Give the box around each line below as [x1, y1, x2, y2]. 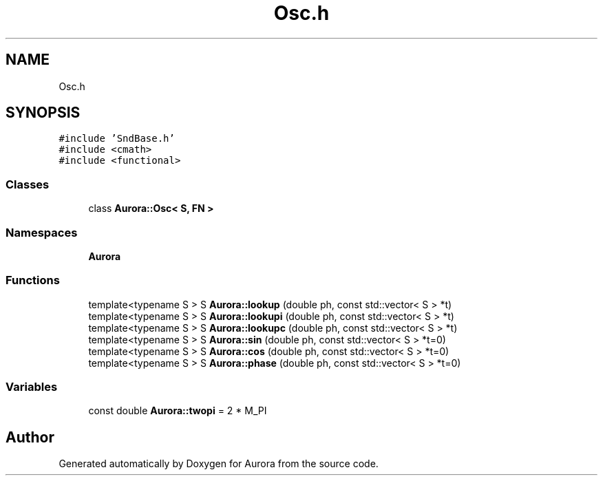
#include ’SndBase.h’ [59, 133, 175, 145]
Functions [6, 273, 60, 288]
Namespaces [6, 225, 78, 239]
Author [6, 428, 54, 446]
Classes [6, 177, 50, 191]
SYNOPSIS [6, 104, 81, 122]
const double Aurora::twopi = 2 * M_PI [88, 405, 267, 417]
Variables [6, 380, 58, 394]
